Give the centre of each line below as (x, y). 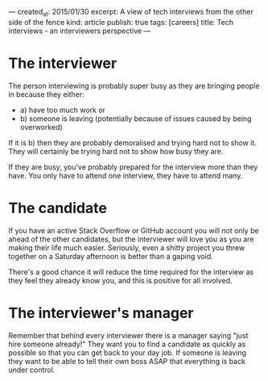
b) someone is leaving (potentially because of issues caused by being (136, 118)
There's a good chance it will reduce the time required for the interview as (131, 272)
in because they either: (46, 94)
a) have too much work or (63, 110)
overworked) (41, 127)
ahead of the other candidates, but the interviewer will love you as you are (131, 239)
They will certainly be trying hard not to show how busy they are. (116, 151)
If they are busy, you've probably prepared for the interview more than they (133, 167)
